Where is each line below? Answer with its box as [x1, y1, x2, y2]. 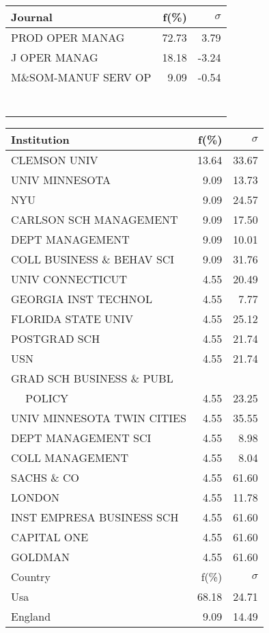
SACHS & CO [11, 469, 80, 485]
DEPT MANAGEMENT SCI [11, 430, 152, 445]
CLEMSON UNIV [11, 152, 98, 168]
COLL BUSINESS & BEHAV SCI [11, 251, 175, 267]
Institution [11, 131, 70, 147]
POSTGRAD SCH [11, 331, 100, 346]
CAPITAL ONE [11, 529, 89, 545]
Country [11, 569, 51, 584]
